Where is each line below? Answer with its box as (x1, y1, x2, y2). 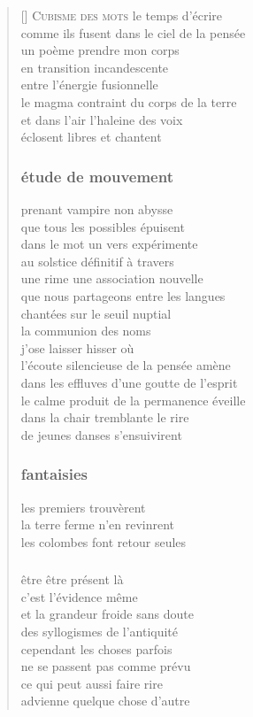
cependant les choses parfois (20, 639, 172, 658)
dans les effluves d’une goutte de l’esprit (20, 373, 238, 391)
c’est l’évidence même (20, 587, 138, 605)
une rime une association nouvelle (20, 269, 203, 288)
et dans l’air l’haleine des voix (20, 110, 183, 128)
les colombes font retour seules (20, 532, 187, 551)
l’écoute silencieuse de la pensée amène (20, 356, 231, 374)
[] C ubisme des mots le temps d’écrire (20, 6, 223, 24)
